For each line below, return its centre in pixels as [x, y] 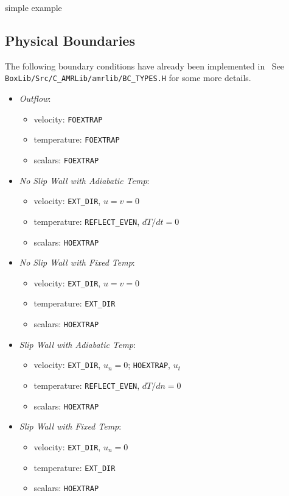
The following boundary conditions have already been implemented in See [145, 66]
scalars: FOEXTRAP [66, 159]
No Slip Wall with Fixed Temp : [77, 262]
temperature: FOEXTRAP [77, 139]
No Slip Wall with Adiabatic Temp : [84, 180]
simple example [33, 7]
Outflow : [35, 98]
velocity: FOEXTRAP [68, 119]
